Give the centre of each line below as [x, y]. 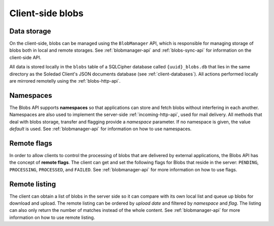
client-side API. [25, 57]
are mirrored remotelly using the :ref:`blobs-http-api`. [65, 81]
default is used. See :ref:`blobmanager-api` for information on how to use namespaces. [100, 129]
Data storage [30, 31]
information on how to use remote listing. [52, 217]
